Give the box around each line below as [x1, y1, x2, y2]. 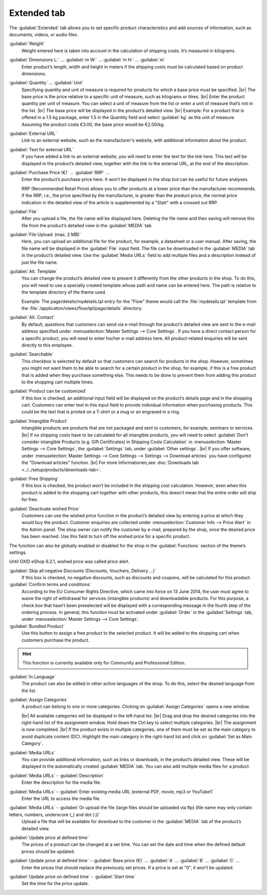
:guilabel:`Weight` [9, 41, 45, 47]
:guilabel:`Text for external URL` [9, 146, 74, 152]
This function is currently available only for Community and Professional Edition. [22, 660, 186, 666]
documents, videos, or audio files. [9, 31, 79, 37]
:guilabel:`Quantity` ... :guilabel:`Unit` [9, 80, 84, 86]
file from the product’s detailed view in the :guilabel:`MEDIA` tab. [21, 222, 153, 228]
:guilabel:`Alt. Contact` [9, 314, 55, 320]
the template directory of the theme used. [21, 289, 106, 295]
